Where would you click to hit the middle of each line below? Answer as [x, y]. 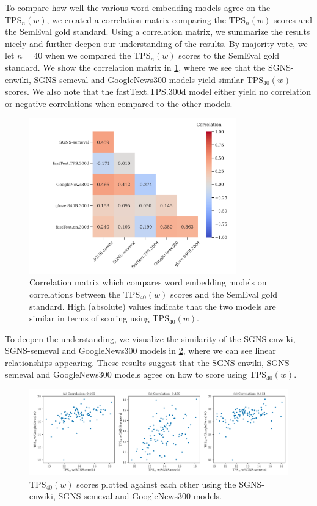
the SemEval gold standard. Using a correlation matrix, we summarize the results [158, 31]
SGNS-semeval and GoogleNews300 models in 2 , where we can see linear [140, 350]
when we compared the [88, 55]
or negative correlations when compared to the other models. [119, 103]
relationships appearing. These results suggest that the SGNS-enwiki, [134, 362]
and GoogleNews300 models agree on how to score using [141, 374]
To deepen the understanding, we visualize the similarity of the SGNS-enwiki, [150, 338]
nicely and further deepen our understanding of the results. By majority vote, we [156, 43]
